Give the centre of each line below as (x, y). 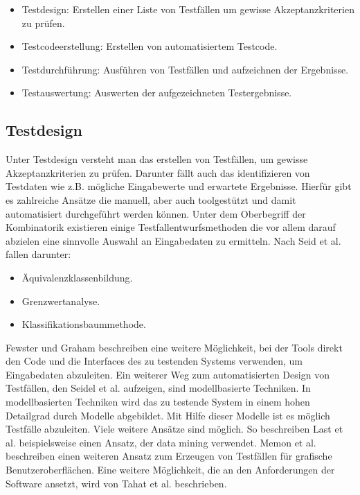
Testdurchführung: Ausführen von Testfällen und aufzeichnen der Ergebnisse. (185, 69)
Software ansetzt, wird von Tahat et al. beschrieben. (116, 483)
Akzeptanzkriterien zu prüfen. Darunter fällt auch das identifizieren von (158, 172)
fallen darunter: (38, 254)
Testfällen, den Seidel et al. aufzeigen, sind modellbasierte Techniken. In (158, 388)
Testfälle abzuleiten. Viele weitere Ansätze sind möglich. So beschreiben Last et (174, 429)
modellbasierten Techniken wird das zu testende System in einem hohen (158, 402)
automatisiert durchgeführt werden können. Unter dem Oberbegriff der (156, 213)
